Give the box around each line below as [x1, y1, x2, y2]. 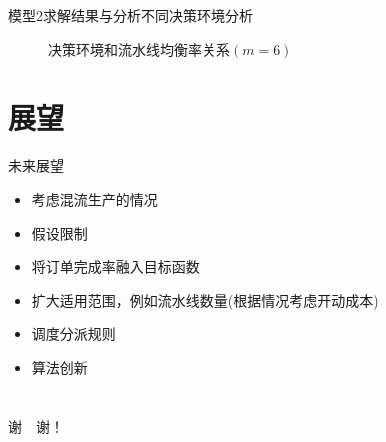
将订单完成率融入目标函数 [31, 256, 200, 277]
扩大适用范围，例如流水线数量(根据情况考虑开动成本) [31, 289, 379, 310]
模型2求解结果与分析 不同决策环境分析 [8, 5, 253, 25]
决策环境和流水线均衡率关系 [48, 38, 230, 59]
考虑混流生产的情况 [31, 188, 158, 209]
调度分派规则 [31, 323, 116, 344]
